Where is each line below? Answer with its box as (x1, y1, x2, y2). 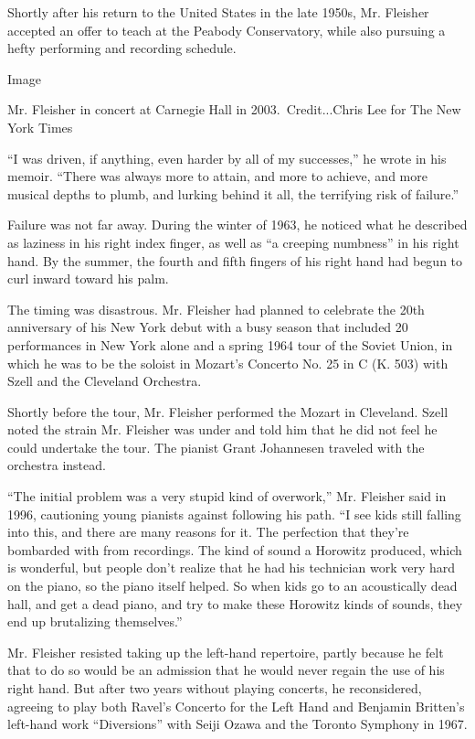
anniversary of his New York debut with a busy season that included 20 (7, 317, 408, 337)
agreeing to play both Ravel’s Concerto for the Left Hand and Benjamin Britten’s (7, 696, 465, 715)
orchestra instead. (7, 455, 106, 475)
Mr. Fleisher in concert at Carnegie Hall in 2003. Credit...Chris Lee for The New (7, 100, 461, 119)
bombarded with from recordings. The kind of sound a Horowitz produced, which (7, 540, 462, 559)
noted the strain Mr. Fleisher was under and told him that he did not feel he (7, 420, 438, 439)
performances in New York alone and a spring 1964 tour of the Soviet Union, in (7, 335, 453, 354)
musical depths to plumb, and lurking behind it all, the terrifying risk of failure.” (7, 184, 459, 203)
